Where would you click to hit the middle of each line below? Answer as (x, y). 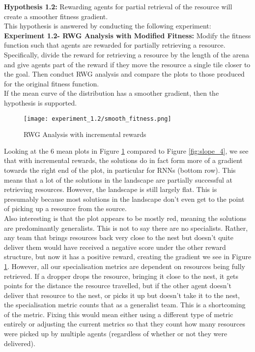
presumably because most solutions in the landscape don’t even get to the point (124, 199)
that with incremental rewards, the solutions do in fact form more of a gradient (123, 160)
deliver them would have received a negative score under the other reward (115, 247)
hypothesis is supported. (41, 102)
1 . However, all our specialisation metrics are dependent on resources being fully (125, 266)
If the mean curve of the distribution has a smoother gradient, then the (112, 93)
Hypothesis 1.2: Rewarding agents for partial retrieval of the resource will (118, 6)
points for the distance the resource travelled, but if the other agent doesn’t (118, 285)
